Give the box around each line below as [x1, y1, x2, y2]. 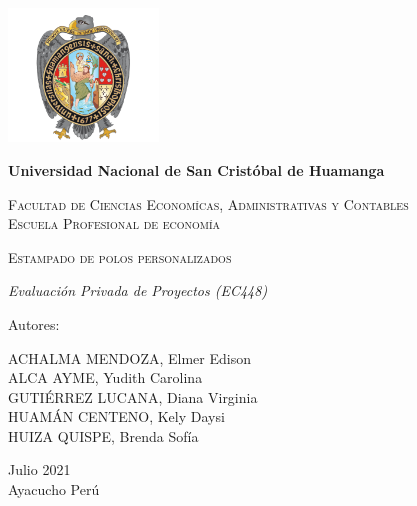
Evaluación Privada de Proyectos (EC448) [8, 280, 268, 301]
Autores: [8, 313, 60, 334]
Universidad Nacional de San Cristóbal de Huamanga [8, 159, 385, 180]
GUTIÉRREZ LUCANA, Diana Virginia [8, 386, 258, 407]
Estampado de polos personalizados [8, 246, 232, 267]
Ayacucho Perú [8, 479, 100, 500]
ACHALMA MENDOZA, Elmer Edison [8, 347, 251, 368]
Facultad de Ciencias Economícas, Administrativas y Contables [8, 193, 409, 214]
